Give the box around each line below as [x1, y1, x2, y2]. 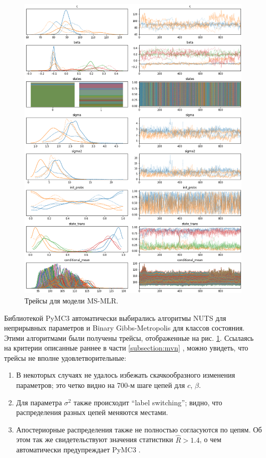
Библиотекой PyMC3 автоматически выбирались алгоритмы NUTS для [4, 312, 226, 323]
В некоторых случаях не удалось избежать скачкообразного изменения [16, 369, 235, 380]
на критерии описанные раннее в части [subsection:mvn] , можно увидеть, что [4, 342, 249, 353]
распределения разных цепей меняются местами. [16, 407, 168, 418]
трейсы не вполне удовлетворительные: [4, 352, 126, 363]
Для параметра [16, 397, 62, 407]
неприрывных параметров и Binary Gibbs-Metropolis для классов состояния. [4, 322, 245, 333]
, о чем [199, 434, 221, 445]
